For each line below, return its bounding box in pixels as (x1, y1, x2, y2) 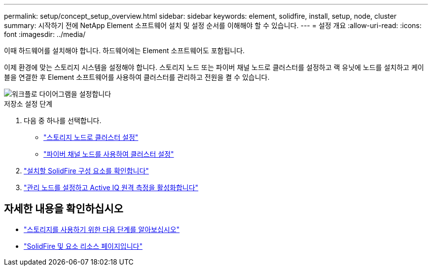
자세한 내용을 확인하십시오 (4, 202, 123, 215)
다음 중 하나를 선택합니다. (24, 116, 102, 125)
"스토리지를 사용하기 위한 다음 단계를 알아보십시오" (24, 225, 180, 234)
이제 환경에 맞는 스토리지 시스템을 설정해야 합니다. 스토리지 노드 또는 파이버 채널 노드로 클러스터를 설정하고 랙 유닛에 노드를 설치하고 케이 (4, 63, 424, 71)
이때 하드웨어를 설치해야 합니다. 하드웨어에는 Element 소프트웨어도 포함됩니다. (4, 46, 245, 55)
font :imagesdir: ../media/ (4, 30, 86, 38)
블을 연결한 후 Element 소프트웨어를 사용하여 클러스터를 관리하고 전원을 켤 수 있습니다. (4, 73, 270, 81)
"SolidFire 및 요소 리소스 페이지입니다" (24, 241, 143, 250)
